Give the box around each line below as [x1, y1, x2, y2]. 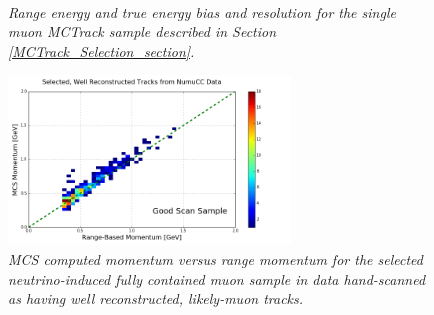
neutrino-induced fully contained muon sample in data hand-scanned [8, 268, 426, 289]
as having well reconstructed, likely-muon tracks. [8, 288, 304, 309]
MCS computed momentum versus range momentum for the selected [8, 249, 423, 270]
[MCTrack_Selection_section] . [8, 40, 195, 61]
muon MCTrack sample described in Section [8, 21, 277, 42]
